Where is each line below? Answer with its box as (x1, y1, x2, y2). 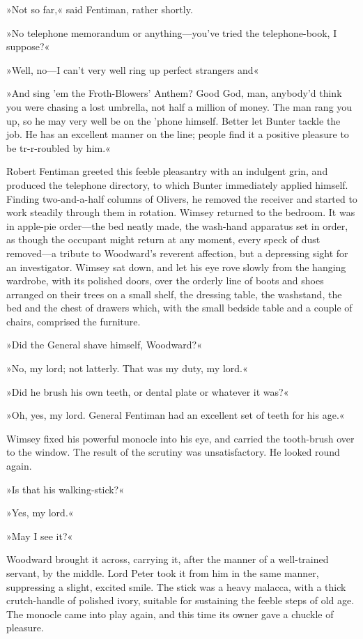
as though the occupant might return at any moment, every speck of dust (6, 232, 320, 247)
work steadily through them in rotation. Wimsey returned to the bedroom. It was (6, 205, 355, 220)
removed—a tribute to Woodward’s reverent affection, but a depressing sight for (6, 245, 348, 260)
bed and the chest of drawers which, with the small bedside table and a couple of (6, 300, 353, 315)
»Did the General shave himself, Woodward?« (6, 337, 202, 352)
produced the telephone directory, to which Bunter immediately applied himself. (6, 177, 348, 192)
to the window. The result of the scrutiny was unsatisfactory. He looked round (6, 445, 340, 459)
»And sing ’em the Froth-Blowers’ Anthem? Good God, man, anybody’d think (6, 86, 342, 100)
